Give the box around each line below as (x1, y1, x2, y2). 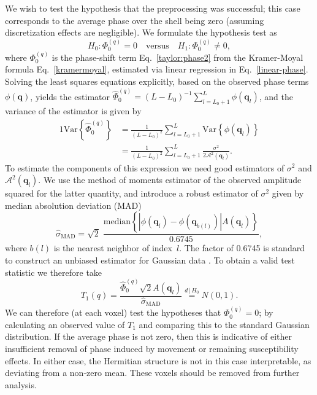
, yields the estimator (30, 90, 110, 103)
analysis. (5, 378, 37, 391)
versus (145, 41, 169, 50)
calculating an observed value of (5, 318, 125, 330)
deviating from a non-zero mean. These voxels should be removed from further (5, 366, 300, 379)
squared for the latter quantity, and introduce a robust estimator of (5, 187, 258, 200)
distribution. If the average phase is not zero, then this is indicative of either (5, 330, 292, 343)
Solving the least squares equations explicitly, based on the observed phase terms (5, 75, 309, 88)
